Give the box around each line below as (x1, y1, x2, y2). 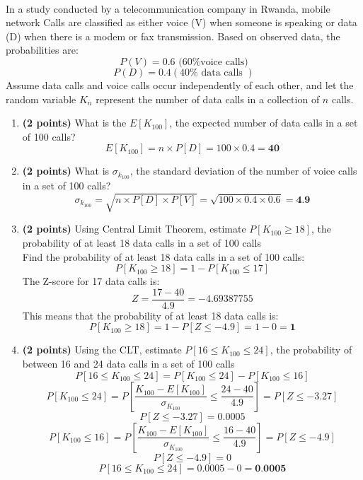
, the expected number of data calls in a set (169, 115, 358, 130)
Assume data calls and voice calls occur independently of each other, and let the (6, 77, 354, 92)
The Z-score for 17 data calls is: (22, 274, 160, 288)
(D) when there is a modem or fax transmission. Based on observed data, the (6, 28, 340, 43)
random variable (6, 91, 76, 106)
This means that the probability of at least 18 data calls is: (22, 308, 279, 322)
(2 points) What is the (22, 115, 127, 130)
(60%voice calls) (178, 57, 248, 67)
